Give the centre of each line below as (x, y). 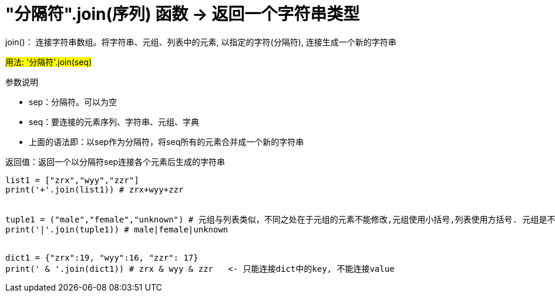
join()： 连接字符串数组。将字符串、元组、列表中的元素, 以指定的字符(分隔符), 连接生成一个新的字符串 (201, 42)
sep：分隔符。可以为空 (73, 102)
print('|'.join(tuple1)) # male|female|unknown (117, 229)
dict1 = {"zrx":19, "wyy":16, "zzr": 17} (102, 257)
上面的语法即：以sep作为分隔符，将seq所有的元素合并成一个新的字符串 (166, 141)
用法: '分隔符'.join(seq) (49, 62)
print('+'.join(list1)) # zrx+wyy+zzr (95, 189)
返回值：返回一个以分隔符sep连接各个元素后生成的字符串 (115, 161)
